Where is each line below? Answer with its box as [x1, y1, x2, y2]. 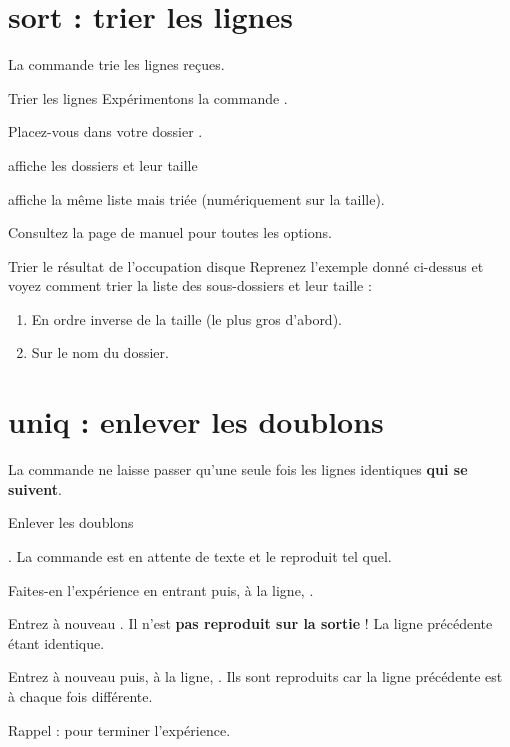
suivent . [8, 478, 62, 499]
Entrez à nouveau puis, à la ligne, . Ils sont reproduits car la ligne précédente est [8, 666, 503, 687]
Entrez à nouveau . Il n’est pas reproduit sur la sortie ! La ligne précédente [8, 613, 493, 634]
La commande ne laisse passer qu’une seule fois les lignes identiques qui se [8, 459, 468, 480]
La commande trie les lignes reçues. [8, 54, 225, 75]
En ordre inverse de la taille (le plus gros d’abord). [31, 308, 342, 329]
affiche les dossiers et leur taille [8, 154, 198, 175]
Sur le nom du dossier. [31, 342, 169, 363]
